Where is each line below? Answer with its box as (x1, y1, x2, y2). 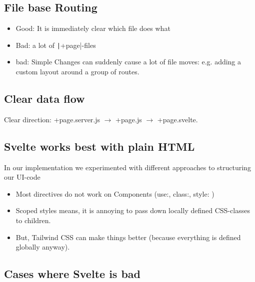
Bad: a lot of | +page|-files (15, 39, 96, 50)
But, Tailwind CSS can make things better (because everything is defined (15, 232, 241, 242)
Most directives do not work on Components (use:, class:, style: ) (15, 188, 214, 199)
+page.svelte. (157, 114, 198, 124)
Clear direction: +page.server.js (4, 114, 100, 124)
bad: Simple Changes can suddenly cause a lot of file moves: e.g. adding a (15, 56, 241, 67)
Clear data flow (4, 91, 85, 106)
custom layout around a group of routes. (15, 66, 139, 77)
